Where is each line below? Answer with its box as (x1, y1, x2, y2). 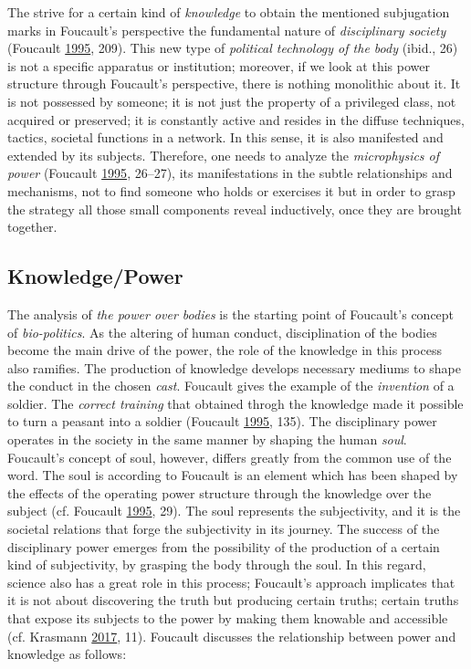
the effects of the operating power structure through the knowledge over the (7, 483, 432, 502)
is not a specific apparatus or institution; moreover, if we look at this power (7, 56, 430, 75)
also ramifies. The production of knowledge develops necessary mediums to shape (7, 358, 461, 377)
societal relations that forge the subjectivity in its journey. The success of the (7, 519, 440, 538)
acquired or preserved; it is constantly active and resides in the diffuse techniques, (7, 110, 465, 129)
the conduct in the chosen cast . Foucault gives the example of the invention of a (7, 376, 455, 395)
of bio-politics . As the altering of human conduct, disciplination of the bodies (7, 322, 437, 341)
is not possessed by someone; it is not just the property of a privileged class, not (7, 91, 456, 110)
